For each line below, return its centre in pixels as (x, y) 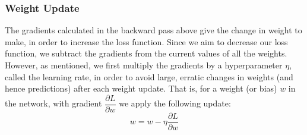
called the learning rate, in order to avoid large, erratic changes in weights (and (149, 76)
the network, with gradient (53, 103)
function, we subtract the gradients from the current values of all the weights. (146, 53)
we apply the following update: (175, 103)
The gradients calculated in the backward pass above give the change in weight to (153, 30)
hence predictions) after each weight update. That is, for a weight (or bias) (141, 88)
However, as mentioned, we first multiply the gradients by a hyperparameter (144, 65)
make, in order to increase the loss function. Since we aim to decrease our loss (146, 41)
